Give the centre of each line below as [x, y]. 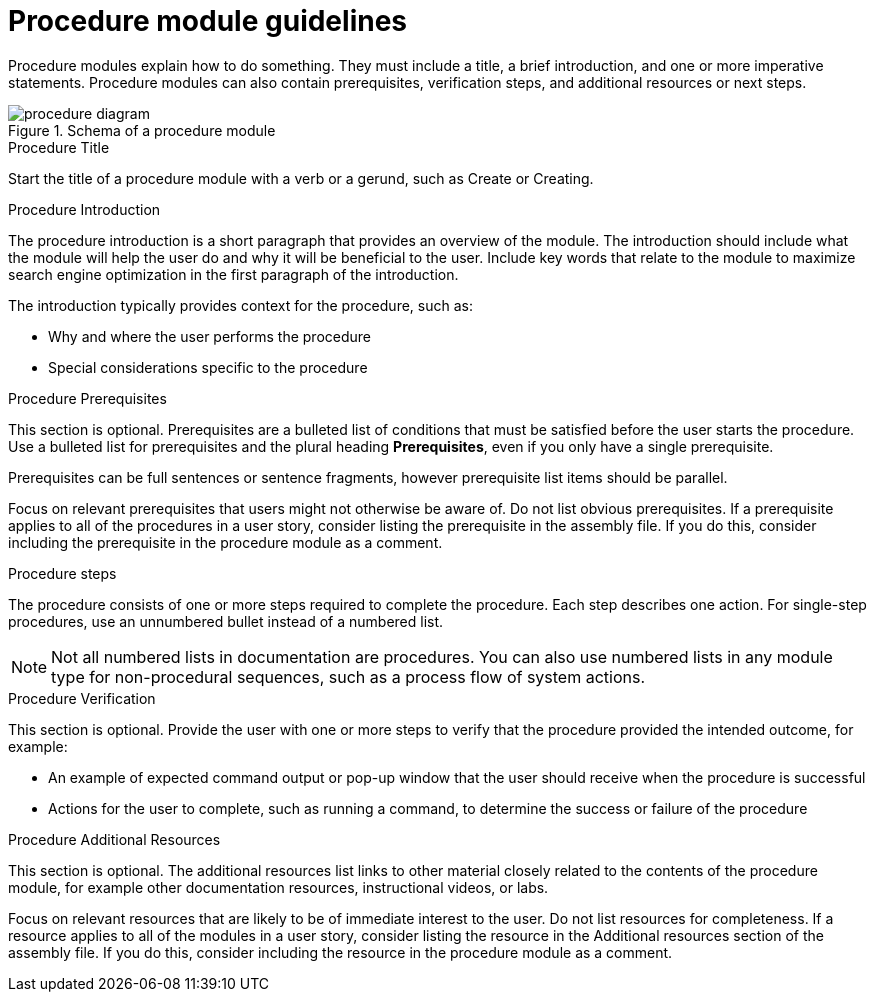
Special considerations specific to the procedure [208, 367]
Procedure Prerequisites [87, 398]
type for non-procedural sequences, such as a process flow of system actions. [348, 676]
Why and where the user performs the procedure [209, 336]
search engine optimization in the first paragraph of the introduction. [233, 274]
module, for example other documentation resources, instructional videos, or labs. [278, 887]
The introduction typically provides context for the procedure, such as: [240, 305]
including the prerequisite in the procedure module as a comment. [225, 542]
